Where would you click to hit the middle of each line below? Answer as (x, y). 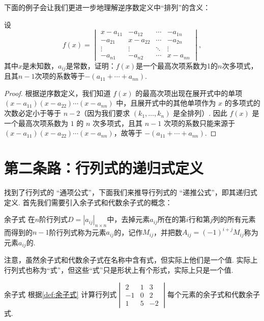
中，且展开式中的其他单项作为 (166, 103)
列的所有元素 (234, 219)
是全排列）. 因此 (200, 113)
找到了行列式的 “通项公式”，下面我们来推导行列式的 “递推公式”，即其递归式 (131, 192)
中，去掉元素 (128, 219)
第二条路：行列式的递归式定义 (104, 168)
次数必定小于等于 (33, 113)
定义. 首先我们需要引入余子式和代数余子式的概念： (88, 202)
